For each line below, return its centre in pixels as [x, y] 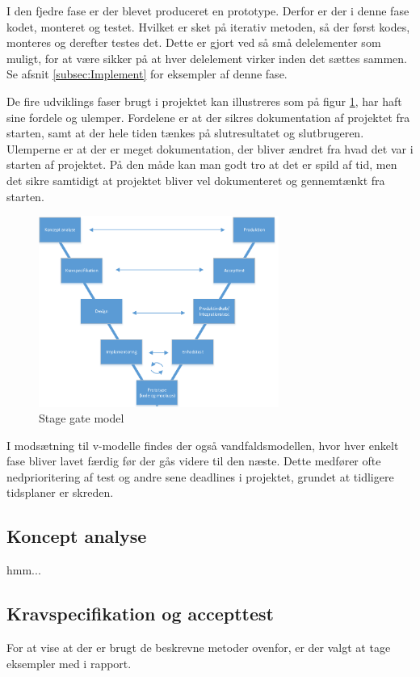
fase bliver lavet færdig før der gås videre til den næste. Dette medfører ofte [194, 461]
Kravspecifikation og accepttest [140, 614]
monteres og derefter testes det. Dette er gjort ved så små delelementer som [194, 42]
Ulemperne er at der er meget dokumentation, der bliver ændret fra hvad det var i [210, 148]
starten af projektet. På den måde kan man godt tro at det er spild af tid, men [202, 164]
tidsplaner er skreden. [60, 492]
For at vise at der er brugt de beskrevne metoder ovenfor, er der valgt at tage [199, 648]
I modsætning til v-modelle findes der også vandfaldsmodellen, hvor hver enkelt [203, 445]
